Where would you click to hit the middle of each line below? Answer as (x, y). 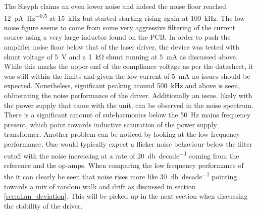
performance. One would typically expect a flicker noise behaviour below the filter (128, 143)
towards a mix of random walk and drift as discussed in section (100, 186)
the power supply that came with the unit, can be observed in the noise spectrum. (129, 105)
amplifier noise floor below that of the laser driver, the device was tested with (122, 47)
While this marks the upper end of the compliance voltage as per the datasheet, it (129, 66)
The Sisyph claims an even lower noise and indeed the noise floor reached (115, 6)
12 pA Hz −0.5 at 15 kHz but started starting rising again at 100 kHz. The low (125, 17)
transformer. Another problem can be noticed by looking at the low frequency (122, 134)
